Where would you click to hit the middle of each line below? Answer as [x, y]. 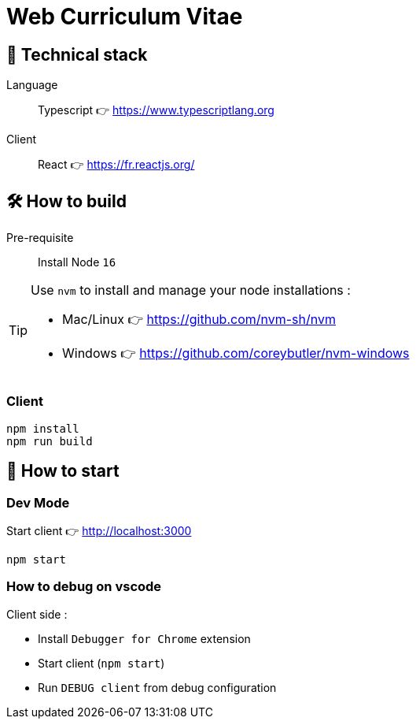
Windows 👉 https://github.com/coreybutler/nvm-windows [236, 353]
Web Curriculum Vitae [125, 17]
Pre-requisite [40, 238]
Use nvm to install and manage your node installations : [191, 290]
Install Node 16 [77, 262]
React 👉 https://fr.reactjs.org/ [116, 165]
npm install [43, 428]
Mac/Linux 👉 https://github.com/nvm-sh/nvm [199, 320]
